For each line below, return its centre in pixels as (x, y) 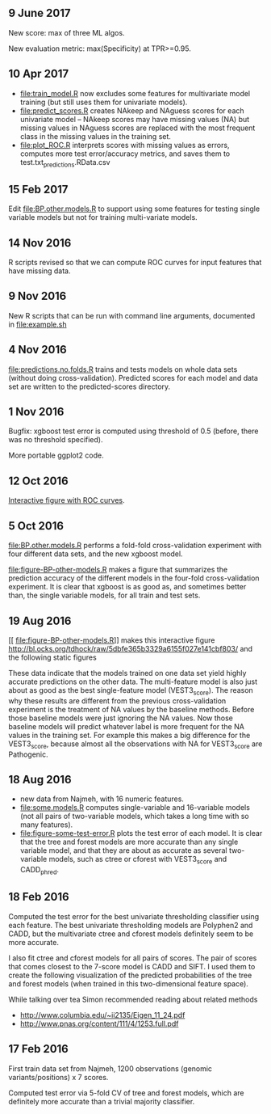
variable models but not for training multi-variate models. (103, 217)
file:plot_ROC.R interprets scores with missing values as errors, (125, 145)
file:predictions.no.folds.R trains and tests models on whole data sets (123, 369)
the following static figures (52, 657)
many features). (46, 825)
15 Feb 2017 (38, 189)
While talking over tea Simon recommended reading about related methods (133, 999)
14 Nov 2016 (40, 243)
